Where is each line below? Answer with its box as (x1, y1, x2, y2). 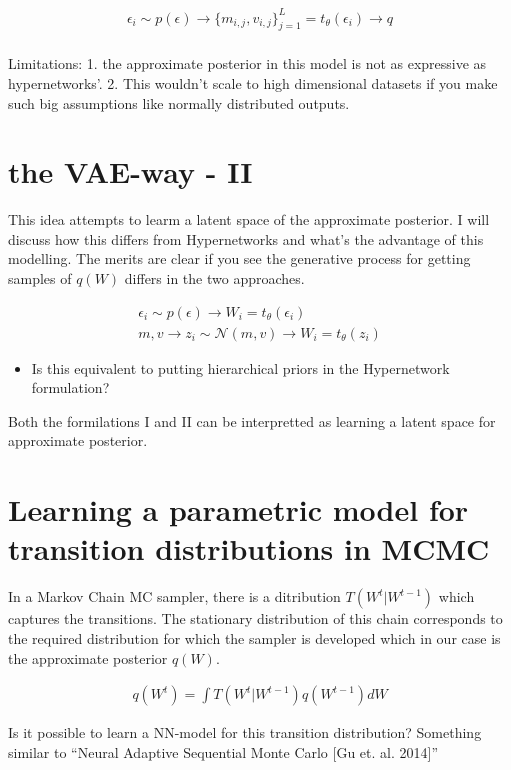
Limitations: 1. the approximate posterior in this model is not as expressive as (8, 53, 487, 74)
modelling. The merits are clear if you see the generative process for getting (8, 248, 471, 269)
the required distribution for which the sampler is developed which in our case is (8, 627, 501, 648)
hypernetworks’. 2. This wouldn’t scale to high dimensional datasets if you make (8, 72, 498, 93)
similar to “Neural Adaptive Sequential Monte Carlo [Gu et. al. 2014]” (8, 741, 439, 762)
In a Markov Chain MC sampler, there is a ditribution (8, 586, 341, 607)
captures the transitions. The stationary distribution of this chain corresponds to (8, 608, 503, 629)
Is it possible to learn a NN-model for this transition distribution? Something (8, 722, 482, 743)
